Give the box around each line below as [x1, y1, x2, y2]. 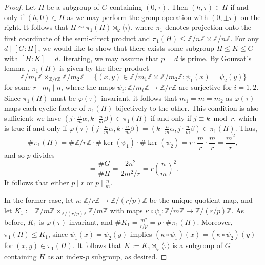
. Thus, [235, 123, 257, 134]
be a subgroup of [46, 2, 99, 12]
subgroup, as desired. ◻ [91, 251, 167, 261]
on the [240, 11, 261, 22]
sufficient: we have [4, 112, 61, 123]
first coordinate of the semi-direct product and [4, 32, 150, 43]
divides [33, 149, 55, 160]
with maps [110, 204, 143, 215]
